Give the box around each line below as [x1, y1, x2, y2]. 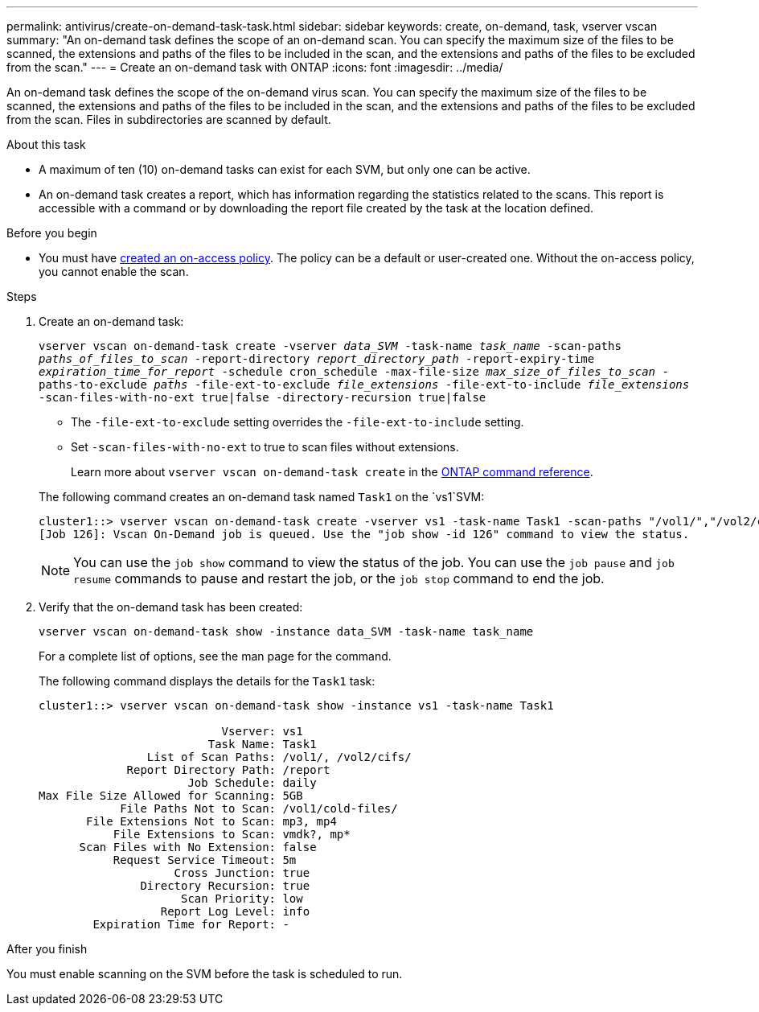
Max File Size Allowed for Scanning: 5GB [39, 789, 303, 802]
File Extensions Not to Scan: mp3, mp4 [86, 815, 337, 828]
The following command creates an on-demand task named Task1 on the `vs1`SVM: [39, 490, 485, 504]
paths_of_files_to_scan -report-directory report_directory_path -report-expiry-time [39, 352, 595, 365]
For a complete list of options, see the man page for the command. [39, 649, 392, 663]
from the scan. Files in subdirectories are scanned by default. [6, 113, 331, 126]
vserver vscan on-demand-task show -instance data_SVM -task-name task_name [39, 625, 534, 638]
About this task [6, 138, 86, 151]
